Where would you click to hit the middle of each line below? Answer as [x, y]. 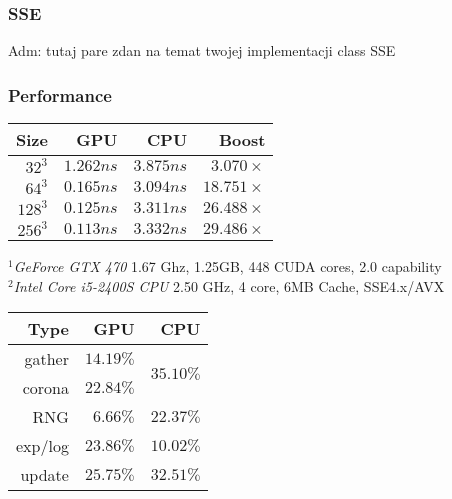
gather [46, 359]
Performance [60, 94]
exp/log [42, 446]
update [44, 475]
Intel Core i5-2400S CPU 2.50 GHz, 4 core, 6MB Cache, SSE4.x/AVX [229, 285]
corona [45, 388]
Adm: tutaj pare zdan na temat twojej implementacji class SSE [202, 50]
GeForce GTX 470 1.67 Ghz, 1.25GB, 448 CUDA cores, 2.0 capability [227, 266]
